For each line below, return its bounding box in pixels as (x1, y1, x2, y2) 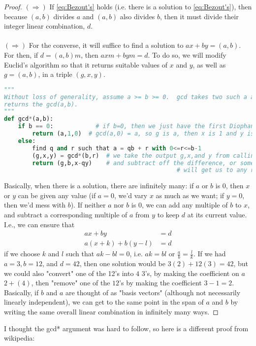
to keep (157, 209, 180, 220)
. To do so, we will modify (148, 49, 226, 60)
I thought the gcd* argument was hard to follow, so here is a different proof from (4, 323, 249, 333)
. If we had (193, 248, 226, 259)
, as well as (192, 59, 226, 69)
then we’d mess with (4, 200, 65, 210)
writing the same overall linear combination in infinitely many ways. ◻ (4, 307, 219, 317)
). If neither (70, 200, 106, 210)
